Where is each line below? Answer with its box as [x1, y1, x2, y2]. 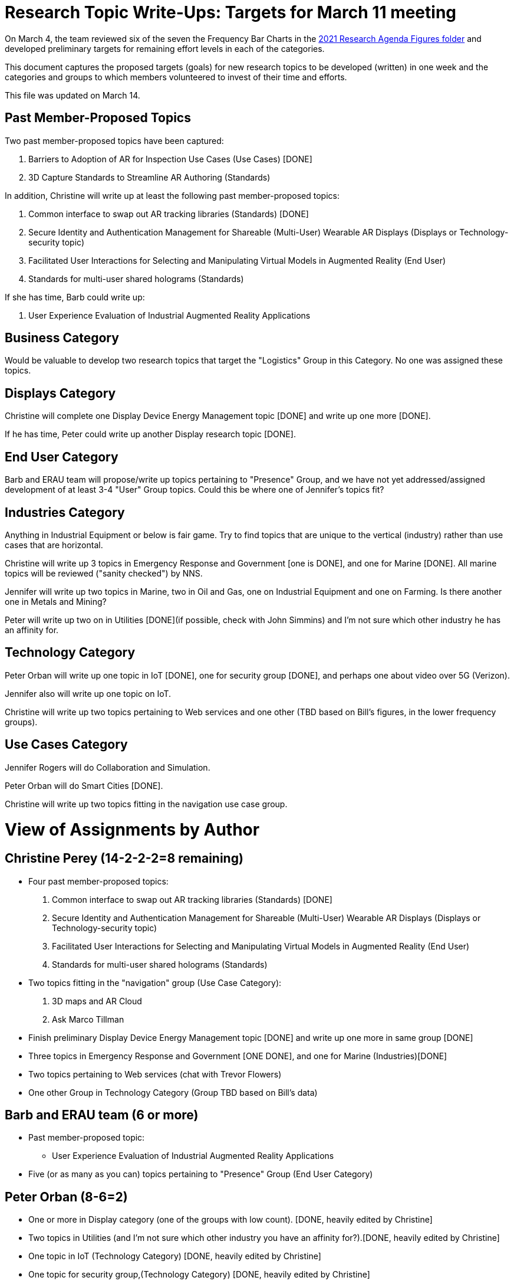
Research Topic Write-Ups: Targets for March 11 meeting [5, 2, 457, 22]
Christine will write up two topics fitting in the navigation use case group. [5, 798, 288, 809]
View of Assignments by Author [5, 820, 260, 840]
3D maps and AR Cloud [52, 995, 142, 1006]
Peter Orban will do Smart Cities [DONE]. [5, 780, 163, 791]
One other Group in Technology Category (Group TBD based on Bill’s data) [28, 1087, 318, 1098]
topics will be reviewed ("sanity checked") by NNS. [5, 568, 203, 578]
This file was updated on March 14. [5, 90, 140, 100]
